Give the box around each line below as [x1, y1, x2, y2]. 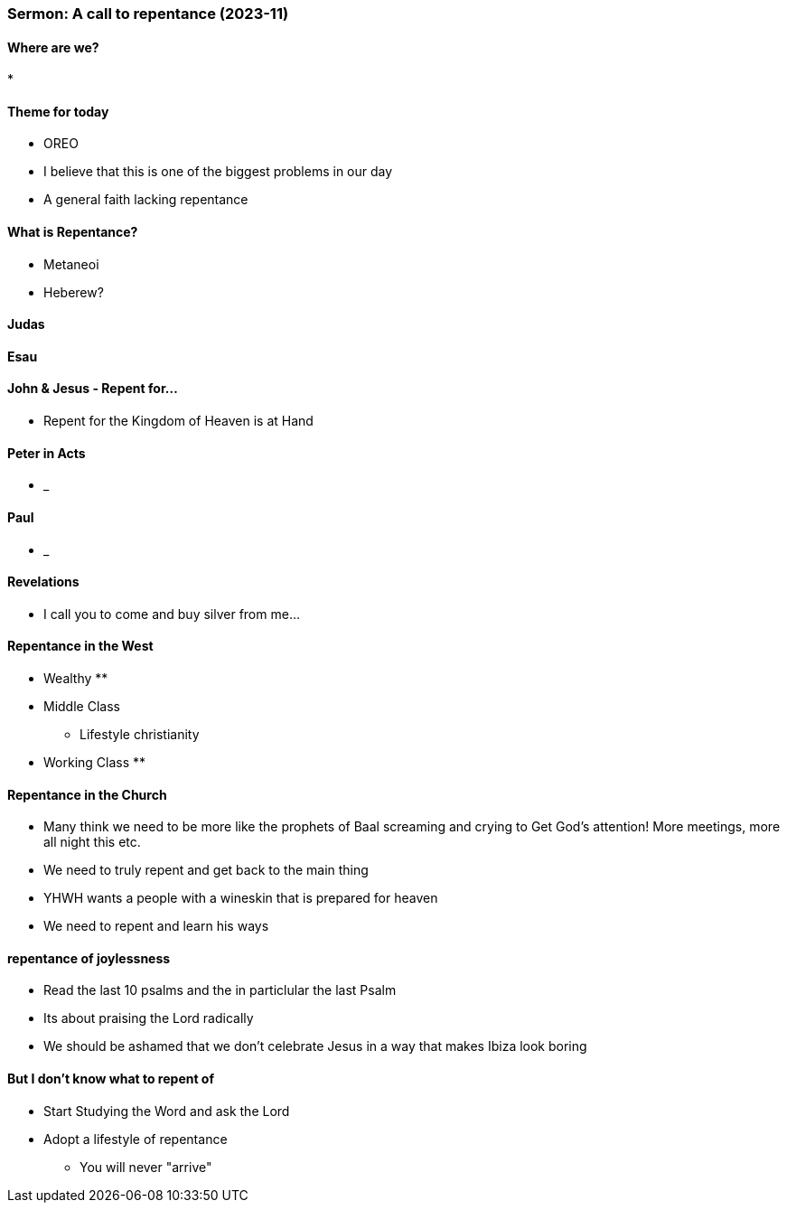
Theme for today [7, 103, 109, 119]
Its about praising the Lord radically [43, 1010, 254, 1027]
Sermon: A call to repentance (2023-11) [7, 5, 289, 23]
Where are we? [7, 39, 99, 55]
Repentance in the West [7, 638, 154, 654]
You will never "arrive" [80, 1158, 212, 1175]
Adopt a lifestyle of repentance [43, 1130, 228, 1147]
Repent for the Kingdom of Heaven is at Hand [43, 413, 314, 429]
